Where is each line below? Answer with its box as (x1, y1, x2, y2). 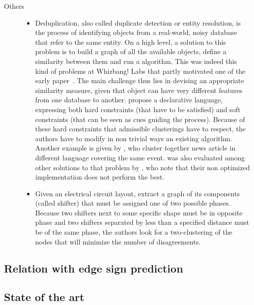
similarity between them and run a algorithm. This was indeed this (35, 56, 237, 66)
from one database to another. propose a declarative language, (35, 94, 223, 105)
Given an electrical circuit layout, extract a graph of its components (35, 188, 240, 198)
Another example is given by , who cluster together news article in (35, 143, 235, 153)
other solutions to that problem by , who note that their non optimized (35, 162, 250, 172)
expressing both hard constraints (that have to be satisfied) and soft (35, 104, 241, 114)
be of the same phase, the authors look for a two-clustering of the (35, 227, 232, 237)
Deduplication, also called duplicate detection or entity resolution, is (35, 17, 241, 28)
